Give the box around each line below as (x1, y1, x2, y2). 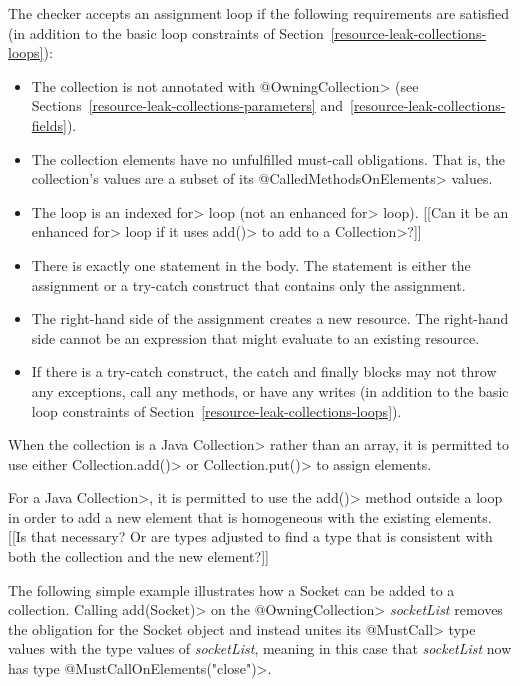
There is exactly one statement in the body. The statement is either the (31, 254, 471, 275)
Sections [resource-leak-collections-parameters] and (31, 95, 343, 116)
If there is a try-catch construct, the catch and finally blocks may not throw (31, 361, 497, 382)
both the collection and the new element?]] (8, 546, 269, 567)
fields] (31, 114, 67, 135)
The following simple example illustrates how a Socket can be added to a (8, 579, 455, 600)
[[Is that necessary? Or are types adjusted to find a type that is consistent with (8, 526, 493, 547)
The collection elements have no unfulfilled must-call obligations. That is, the (31, 148, 505, 169)
